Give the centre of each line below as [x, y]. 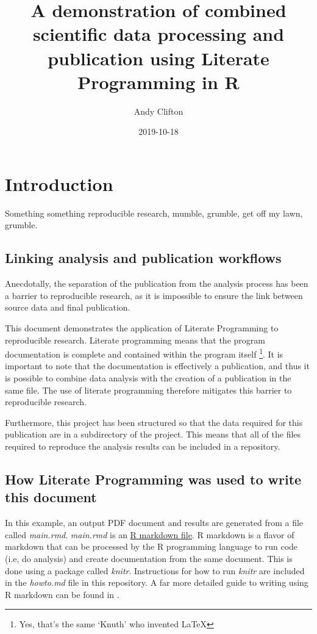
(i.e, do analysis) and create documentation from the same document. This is [149, 558]
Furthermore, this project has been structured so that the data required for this [154, 422]
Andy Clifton [158, 111]
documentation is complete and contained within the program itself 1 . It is [144, 353]
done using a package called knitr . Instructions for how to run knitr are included [155, 570]
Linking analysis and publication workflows [143, 258]
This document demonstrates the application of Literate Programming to [142, 327]
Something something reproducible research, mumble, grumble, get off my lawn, [154, 213]
